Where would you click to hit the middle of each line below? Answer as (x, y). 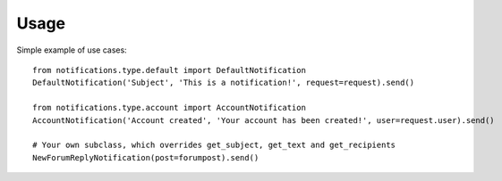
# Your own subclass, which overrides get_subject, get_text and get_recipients (214, 145)
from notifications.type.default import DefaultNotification (169, 70)
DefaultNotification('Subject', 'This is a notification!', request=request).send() (224, 83)
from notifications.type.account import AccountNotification (169, 108)
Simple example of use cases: (72, 50)
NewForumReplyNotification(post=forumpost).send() (146, 157)
